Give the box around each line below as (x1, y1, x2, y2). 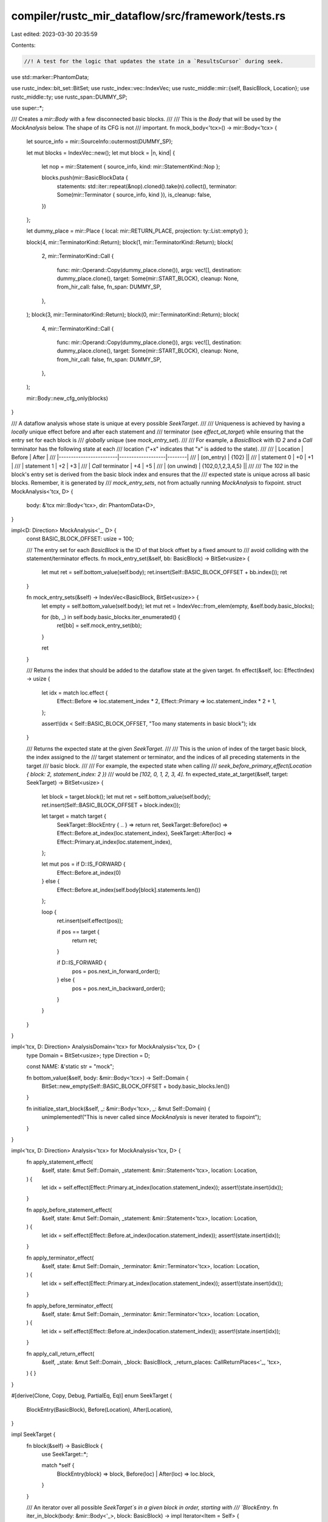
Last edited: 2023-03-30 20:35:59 (11, 30, 98, 38)
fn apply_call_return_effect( (26, 1350, 95, 1357)
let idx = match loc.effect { (41, 689, 108, 696)
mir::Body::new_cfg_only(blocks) (26, 395, 109, 402)
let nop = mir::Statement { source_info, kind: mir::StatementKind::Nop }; (41, 163, 220, 170)
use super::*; (11, 104, 44, 112)
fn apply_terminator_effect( (26, 1254, 94, 1261)
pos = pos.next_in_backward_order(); (72, 984, 166, 992)
